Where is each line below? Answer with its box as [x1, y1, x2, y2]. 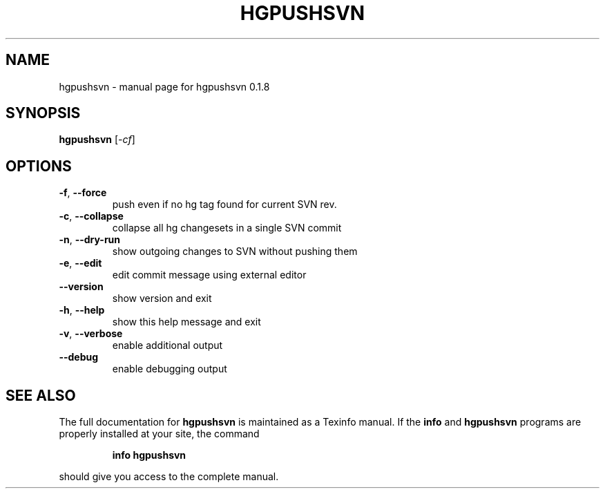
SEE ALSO [6, 386, 76, 404]
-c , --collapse [59, 210, 124, 222]
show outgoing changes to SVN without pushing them [112, 245, 358, 258]
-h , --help [59, 304, 105, 316]
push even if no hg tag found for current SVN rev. [112, 198, 337, 211]
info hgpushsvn [112, 449, 186, 462]
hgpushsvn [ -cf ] [59, 133, 135, 146]
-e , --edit [59, 257, 102, 269]
